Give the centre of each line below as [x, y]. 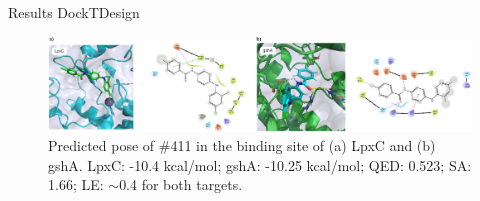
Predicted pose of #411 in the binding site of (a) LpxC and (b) [242, 145]
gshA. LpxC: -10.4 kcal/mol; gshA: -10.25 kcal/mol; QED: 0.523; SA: [260, 164]
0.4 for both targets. [181, 184]
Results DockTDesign [74, 12]
